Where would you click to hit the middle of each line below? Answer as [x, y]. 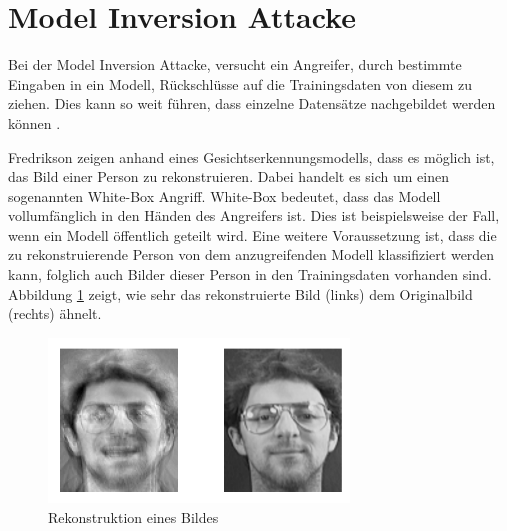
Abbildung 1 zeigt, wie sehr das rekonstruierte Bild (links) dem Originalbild [240, 293]
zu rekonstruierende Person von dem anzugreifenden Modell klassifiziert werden [251, 254]
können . [34, 122]
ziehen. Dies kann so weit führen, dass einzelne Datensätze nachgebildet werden [252, 103]
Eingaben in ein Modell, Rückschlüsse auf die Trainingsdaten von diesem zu [240, 83]
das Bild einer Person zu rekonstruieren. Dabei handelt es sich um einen [228, 176]
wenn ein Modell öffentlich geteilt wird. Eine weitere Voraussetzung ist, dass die [252, 234]
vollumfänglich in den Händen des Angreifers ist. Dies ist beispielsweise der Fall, [254, 215]
